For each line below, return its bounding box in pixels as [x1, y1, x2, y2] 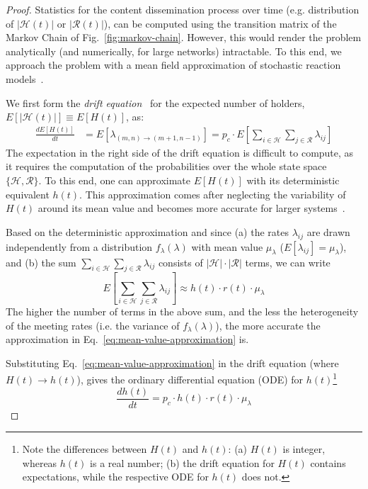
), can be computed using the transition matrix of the [103, 16, 337, 30]
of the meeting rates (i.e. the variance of [6, 317, 180, 332]
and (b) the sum [6, 254, 76, 269]
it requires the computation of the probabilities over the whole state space [6, 159, 327, 174]
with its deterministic [246, 172, 340, 187]
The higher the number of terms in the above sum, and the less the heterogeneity [6, 304, 359, 318]
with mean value [191, 239, 263, 254]
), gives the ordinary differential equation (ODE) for [76, 372, 304, 387]
